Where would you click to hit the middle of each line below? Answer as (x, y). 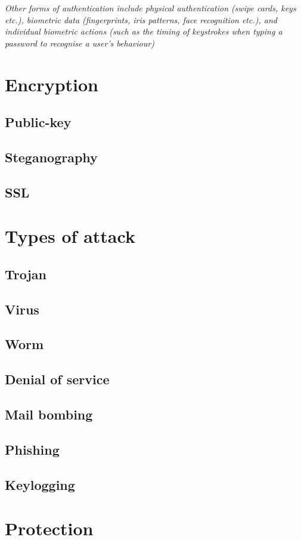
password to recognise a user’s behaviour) (80, 43)
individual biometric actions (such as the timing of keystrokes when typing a (144, 31)
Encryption (52, 84)
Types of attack (70, 236)
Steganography (51, 157)
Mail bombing (49, 414)
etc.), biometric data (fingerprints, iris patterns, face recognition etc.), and (141, 19)
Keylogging (40, 484)
